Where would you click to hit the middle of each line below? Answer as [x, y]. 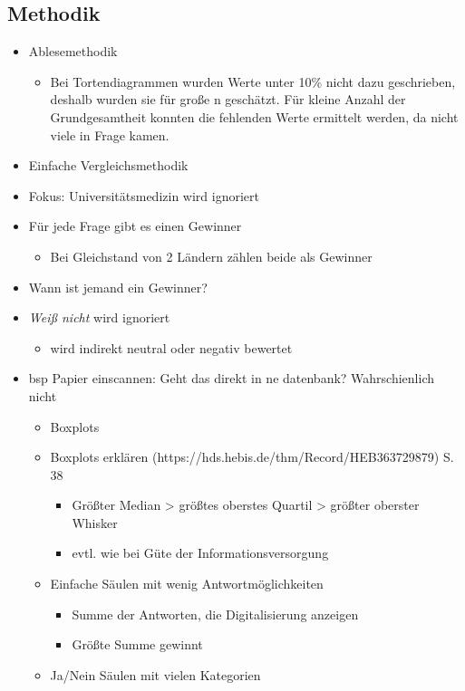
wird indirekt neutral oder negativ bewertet [171, 347]
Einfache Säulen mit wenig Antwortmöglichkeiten [187, 584]
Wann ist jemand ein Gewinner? [118, 287]
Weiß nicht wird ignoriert [99, 317]
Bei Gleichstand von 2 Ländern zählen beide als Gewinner [211, 256]
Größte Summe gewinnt [137, 644]
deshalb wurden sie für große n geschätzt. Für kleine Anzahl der [228, 99]
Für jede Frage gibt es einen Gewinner [135, 226]
